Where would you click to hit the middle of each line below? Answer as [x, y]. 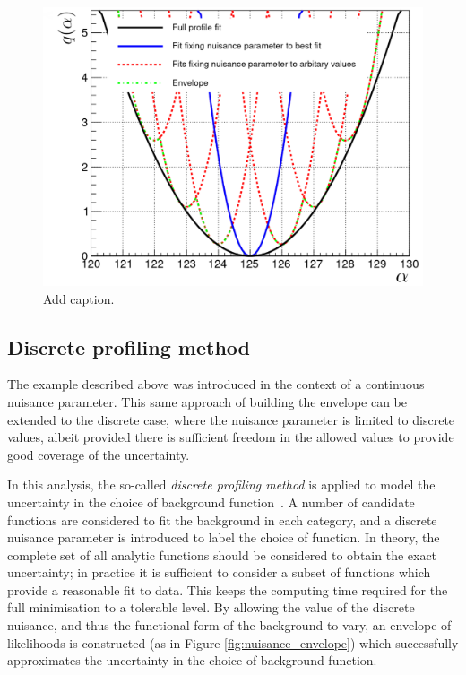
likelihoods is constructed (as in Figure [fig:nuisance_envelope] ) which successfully [233, 642]
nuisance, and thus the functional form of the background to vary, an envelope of [229, 625]
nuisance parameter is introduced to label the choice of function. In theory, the [224, 537]
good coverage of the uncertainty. [99, 454]
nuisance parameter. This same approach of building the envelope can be [207, 401]
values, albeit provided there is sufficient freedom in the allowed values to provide [231, 437]
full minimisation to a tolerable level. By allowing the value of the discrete [211, 607]
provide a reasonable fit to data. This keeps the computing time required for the [228, 589]
